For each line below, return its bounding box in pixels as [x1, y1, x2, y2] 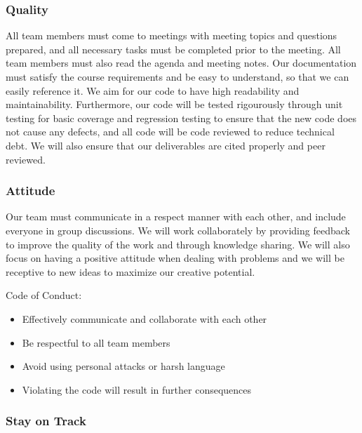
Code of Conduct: [6, 288, 82, 302]
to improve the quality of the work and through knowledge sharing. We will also [6, 237, 350, 251]
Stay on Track [6, 412, 86, 429]
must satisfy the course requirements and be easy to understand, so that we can [6, 69, 349, 84]
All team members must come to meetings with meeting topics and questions [6, 28, 337, 43]
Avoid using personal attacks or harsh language [22, 359, 225, 373]
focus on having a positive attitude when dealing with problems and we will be [6, 251, 344, 265]
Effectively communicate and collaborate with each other [22, 311, 267, 326]
